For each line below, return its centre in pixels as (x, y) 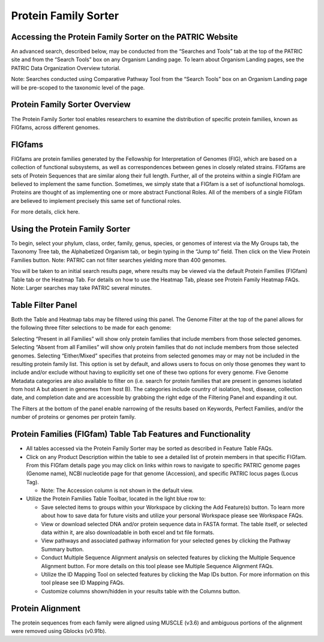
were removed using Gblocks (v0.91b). (59, 631)
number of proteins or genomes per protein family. (73, 417)
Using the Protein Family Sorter (71, 229)
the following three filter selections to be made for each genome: (91, 328)
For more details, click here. (46, 212)
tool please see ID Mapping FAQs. (83, 583)
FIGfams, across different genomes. (55, 127)
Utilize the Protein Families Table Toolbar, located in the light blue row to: (116, 499)
